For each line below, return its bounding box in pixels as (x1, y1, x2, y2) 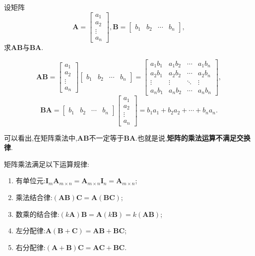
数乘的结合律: (15, 208, 60, 219)
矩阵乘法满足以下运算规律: (4, 158, 89, 169)
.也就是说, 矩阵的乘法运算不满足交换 (135, 132, 251, 143)
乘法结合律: (15, 192, 53, 203)
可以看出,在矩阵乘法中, (4, 132, 77, 143)
